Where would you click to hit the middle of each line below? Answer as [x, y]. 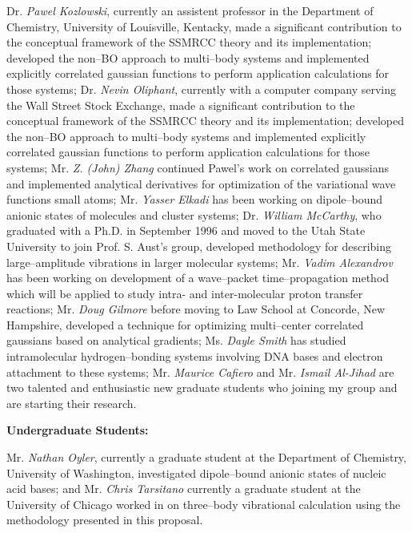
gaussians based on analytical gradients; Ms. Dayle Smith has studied [176, 340]
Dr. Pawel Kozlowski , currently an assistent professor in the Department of [190, 10]
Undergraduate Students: [78, 430]
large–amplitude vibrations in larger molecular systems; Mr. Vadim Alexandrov [200, 262]
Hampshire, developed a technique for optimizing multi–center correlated [185, 324]
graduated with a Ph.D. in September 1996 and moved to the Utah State [186, 230]
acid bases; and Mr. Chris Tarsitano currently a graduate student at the [184, 489]
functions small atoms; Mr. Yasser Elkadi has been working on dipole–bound [195, 199]
